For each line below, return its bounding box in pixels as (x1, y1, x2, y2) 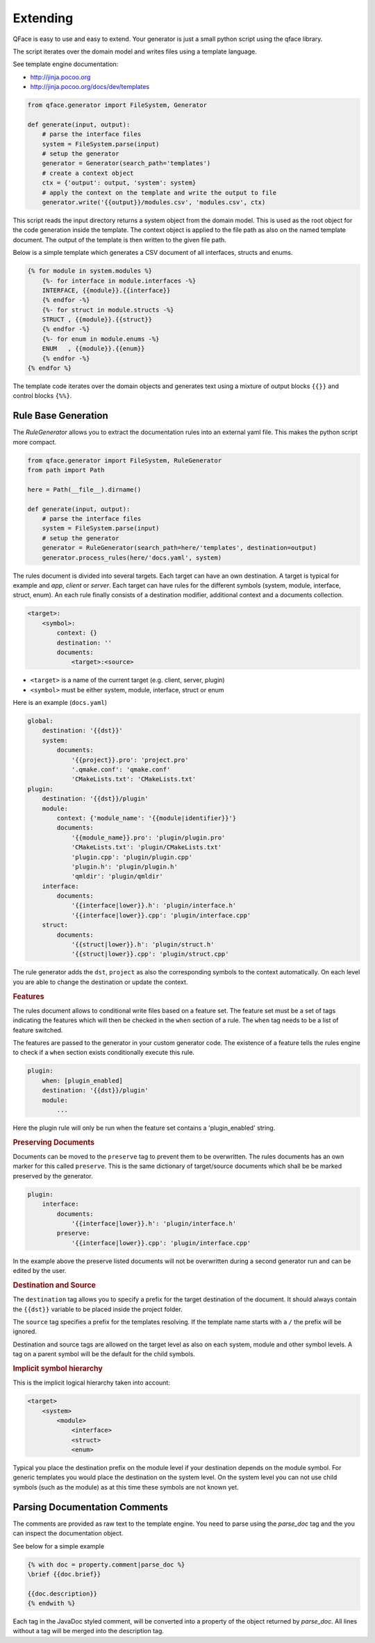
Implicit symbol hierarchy (12, 1363, 103, 1373)
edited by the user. (12, 1267, 67, 1275)
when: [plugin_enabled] (42, 1076, 123, 1085)
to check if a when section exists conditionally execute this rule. (12, 1049, 194, 1057)
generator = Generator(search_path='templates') (42, 160, 211, 167)
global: (27, 717, 53, 725)
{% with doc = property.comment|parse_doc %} (27, 1560, 185, 1569)
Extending (12, 10, 74, 26)
